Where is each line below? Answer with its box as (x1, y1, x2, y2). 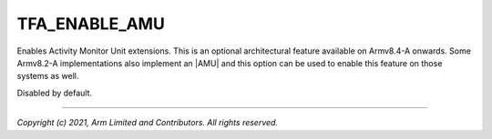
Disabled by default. (16, 87, 93, 98)
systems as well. (16, 71, 79, 82)
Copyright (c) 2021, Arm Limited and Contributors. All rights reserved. (16, 117, 278, 128)
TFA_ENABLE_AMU (16, 14, 166, 34)
